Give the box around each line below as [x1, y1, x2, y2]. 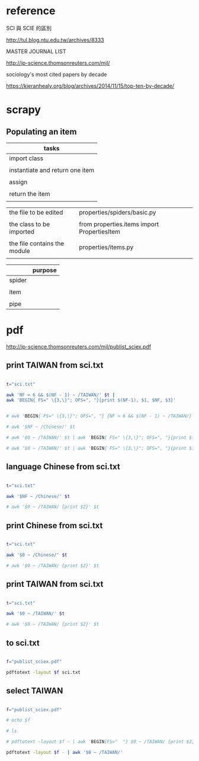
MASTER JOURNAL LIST [6, 47, 66, 55]
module [9, 247, 31, 255]
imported [9, 227, 34, 235]
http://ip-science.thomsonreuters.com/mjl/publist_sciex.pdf [6, 343, 152, 350]
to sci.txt [6, 638, 40, 648]
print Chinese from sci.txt [6, 520, 103, 530]
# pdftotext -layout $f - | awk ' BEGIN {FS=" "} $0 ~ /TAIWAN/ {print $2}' [6, 739, 197, 745]
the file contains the [9, 239, 65, 247]
